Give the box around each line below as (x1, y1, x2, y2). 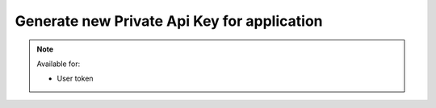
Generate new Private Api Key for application (15, 12, 323, 30)
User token (57, 73, 94, 84)
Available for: (36, 59, 81, 69)
